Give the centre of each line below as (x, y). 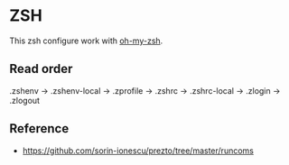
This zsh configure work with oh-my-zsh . (86, 41)
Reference (39, 128)
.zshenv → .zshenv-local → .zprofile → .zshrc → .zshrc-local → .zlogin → (145, 90)
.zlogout (25, 100)
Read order (41, 69)
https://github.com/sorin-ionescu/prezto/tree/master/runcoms (138, 151)
